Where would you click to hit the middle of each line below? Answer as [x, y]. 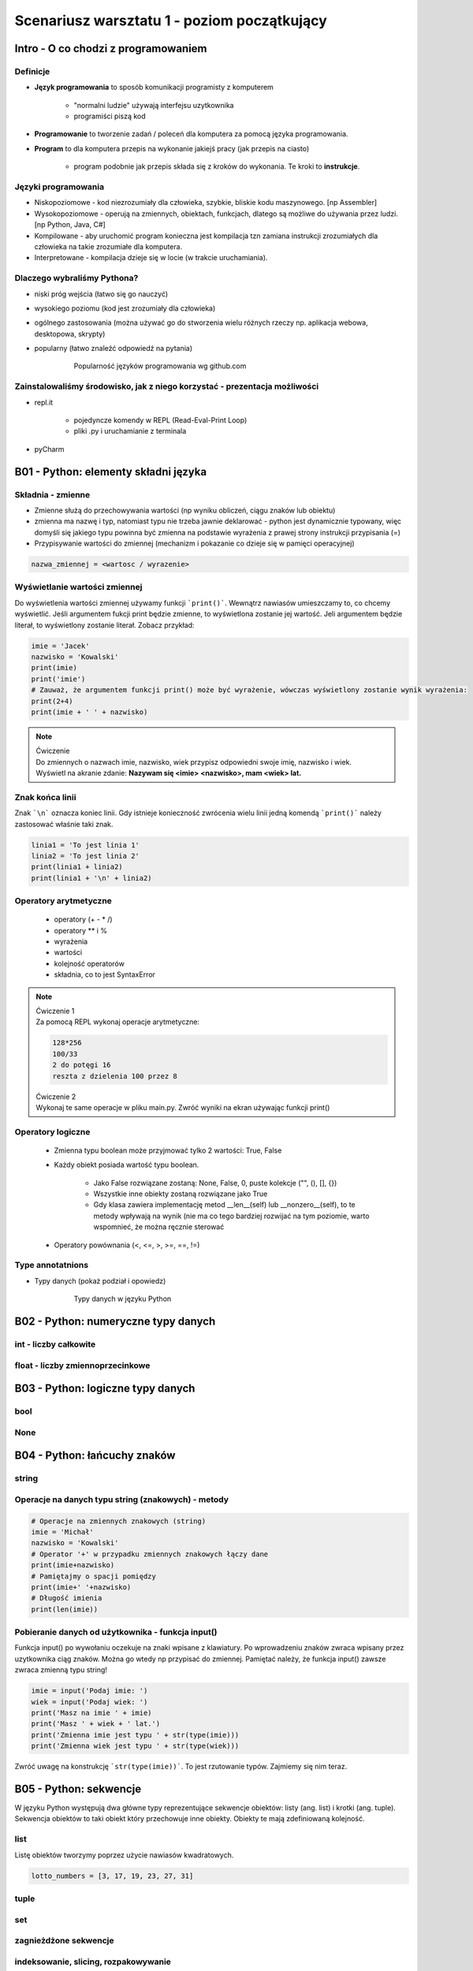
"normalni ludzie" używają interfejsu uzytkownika [154, 105]
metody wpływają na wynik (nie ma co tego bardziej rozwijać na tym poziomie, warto [231, 1216]
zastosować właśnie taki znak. [64, 824]
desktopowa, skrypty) [70, 333]
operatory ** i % [81, 930]
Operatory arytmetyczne [63, 901]
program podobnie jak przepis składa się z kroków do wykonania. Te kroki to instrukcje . [217, 166]
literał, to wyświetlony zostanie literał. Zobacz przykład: [104, 625]
